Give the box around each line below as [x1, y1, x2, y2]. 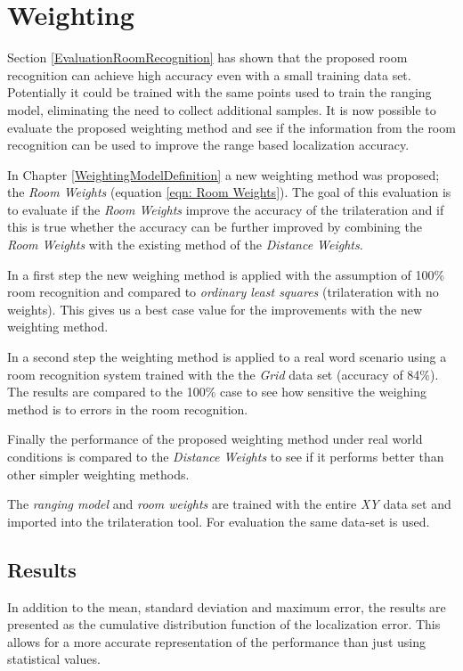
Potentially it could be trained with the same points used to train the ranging [7, 83, 432, 102]
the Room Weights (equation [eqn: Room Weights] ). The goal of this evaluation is [7, 183, 451, 201]
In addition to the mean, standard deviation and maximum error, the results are [7, 597, 446, 616]
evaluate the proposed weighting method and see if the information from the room [7, 118, 456, 136]
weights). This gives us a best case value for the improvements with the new [7, 299, 423, 318]
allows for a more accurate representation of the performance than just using [7, 632, 426, 651]
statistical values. [7, 650, 101, 668]
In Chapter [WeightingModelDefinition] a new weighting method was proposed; [7, 165, 440, 184]
